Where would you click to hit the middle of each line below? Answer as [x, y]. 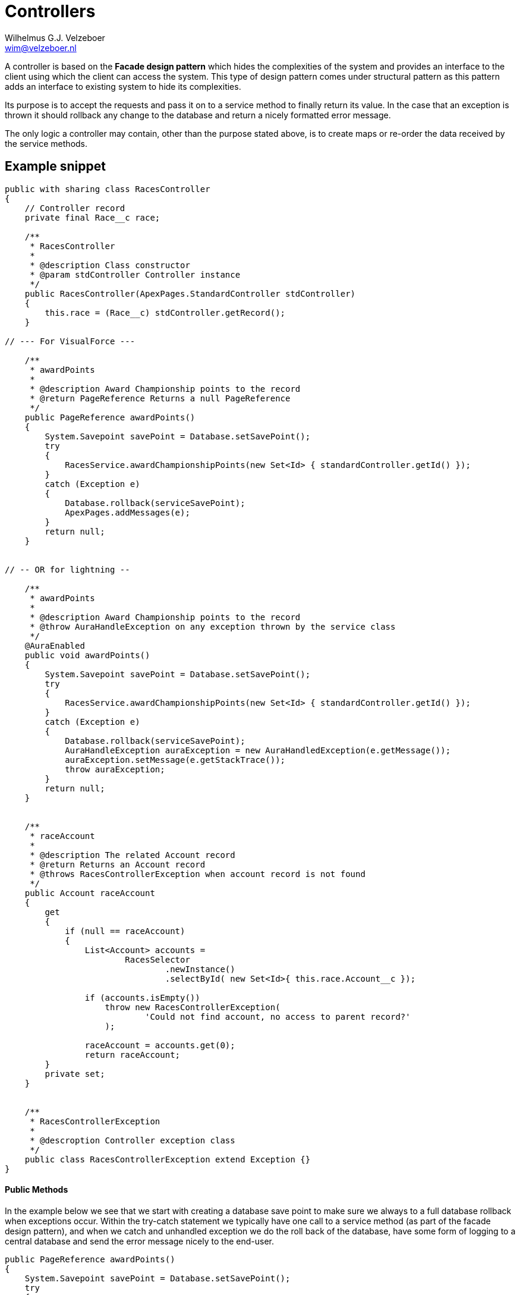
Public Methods [37, 1190]
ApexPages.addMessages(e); [127, 512]
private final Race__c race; [92, 217]
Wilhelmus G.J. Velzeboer [55, 37]
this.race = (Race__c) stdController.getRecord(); [165, 312]
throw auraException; [115, 769]
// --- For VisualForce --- [70, 341]
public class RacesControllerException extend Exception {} [168, 1159]
